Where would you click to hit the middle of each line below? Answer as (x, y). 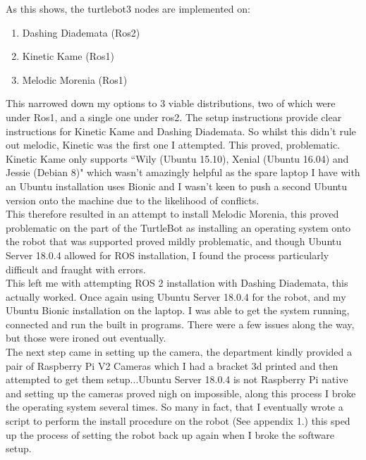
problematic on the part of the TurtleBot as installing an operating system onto (178, 227)
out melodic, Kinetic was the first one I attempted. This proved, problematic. (173, 145)
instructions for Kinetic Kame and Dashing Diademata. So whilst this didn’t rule (181, 131)
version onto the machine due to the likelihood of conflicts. (133, 200)
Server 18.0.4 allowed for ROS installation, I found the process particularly (167, 255)
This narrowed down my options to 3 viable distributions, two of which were (171, 103)
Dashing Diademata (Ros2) (81, 32)
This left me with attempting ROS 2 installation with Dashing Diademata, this (177, 283)
